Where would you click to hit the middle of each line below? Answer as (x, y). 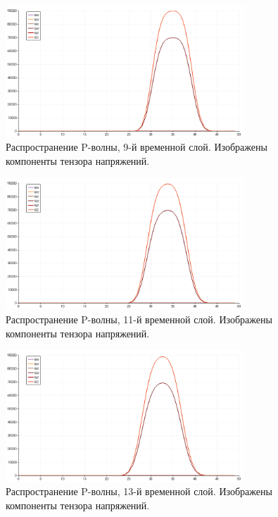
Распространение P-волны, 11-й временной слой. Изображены (139, 319)
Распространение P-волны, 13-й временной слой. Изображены (139, 491)
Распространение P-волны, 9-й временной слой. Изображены (137, 147)
